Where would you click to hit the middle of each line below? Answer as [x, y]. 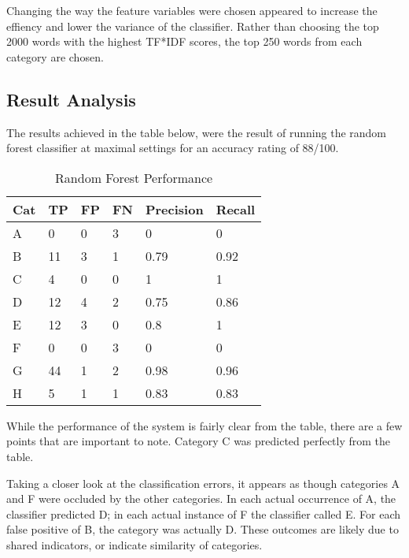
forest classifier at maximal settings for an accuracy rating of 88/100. [173, 148]
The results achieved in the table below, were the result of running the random [197, 132]
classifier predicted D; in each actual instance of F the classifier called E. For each [204, 513]
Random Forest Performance [134, 177]
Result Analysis [71, 99]
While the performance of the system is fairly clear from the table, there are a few [204, 425]
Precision [174, 209]
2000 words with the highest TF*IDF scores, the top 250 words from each [184, 41]
